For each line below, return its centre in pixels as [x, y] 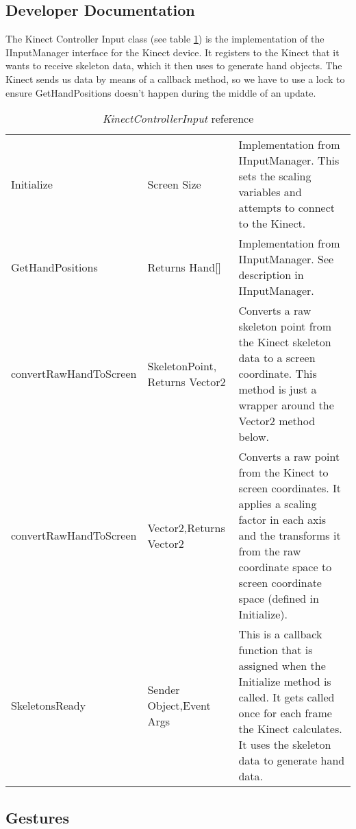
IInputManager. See [286, 259]
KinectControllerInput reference [178, 119]
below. [254, 437]
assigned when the [282, 666]
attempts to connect [287, 208]
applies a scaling [278, 504]
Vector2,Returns [186, 527]
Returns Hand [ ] [184, 267]
